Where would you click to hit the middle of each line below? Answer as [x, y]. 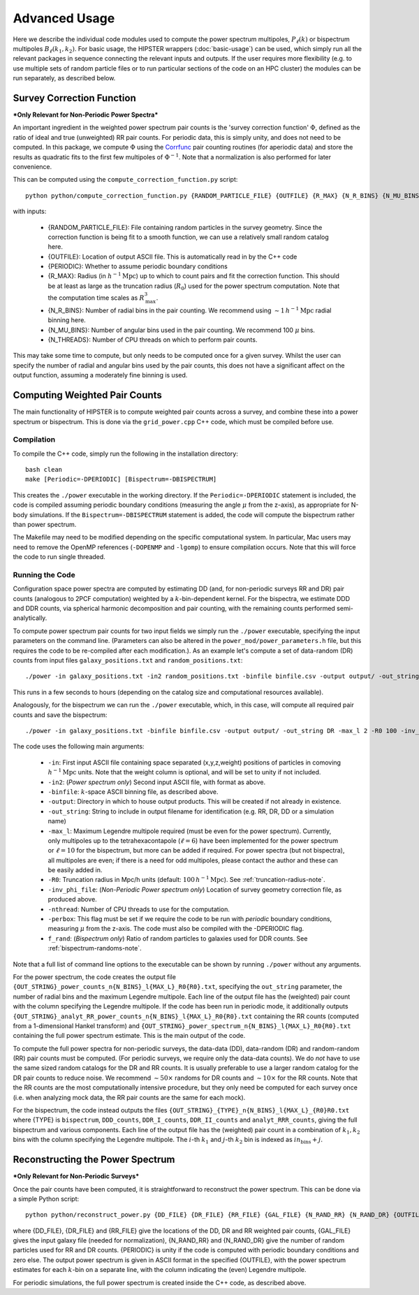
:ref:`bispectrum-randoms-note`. [95, 948]
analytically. [30, 618]
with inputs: [30, 211]
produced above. [72, 899]
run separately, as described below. [64, 78]
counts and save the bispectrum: [60, 715]
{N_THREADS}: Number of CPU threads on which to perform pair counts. [153, 340]
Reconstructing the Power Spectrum [94, 1160]
